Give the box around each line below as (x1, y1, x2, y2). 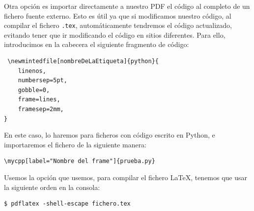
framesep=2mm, (18, 106, 64, 113)
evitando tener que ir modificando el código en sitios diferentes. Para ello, (4, 29, 226, 40)
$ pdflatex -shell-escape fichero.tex (4, 200, 131, 208)
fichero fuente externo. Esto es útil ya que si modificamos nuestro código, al (4, 10, 231, 21)
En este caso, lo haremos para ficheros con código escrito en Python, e (4, 130, 215, 140)
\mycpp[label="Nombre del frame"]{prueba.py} (4, 158, 155, 165)
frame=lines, (18, 96, 60, 103)
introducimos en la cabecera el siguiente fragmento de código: (4, 39, 189, 49)
